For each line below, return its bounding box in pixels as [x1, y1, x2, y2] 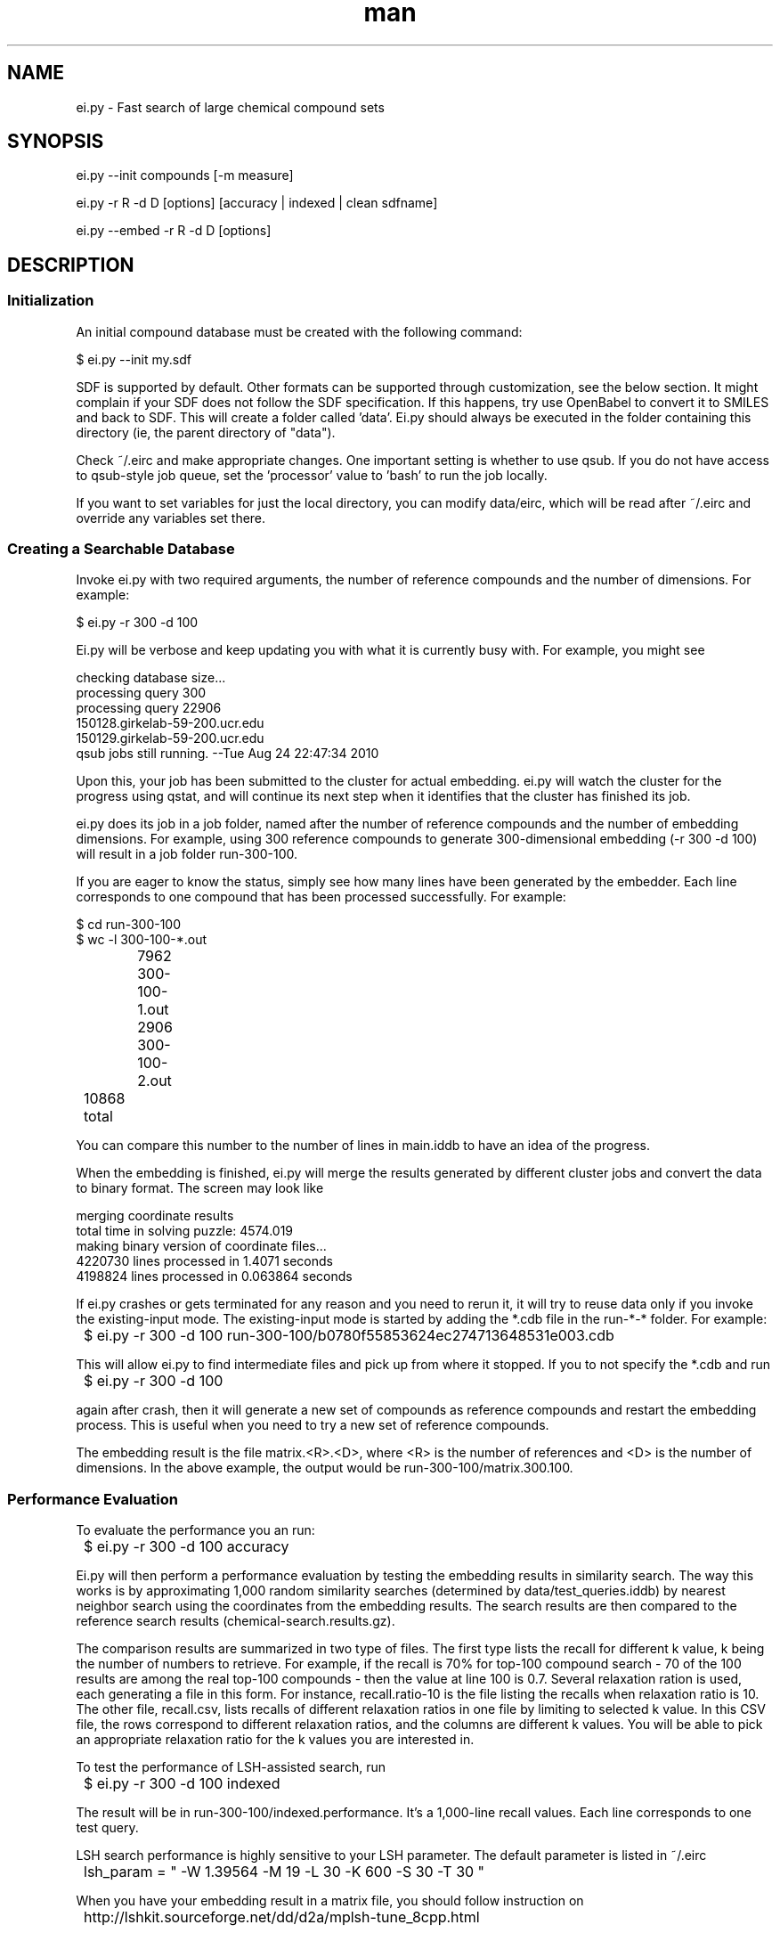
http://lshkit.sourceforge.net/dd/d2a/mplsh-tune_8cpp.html [84, 1908, 480, 1927]
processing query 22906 [76, 700, 222, 716]
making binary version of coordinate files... [76, 1238, 327, 1254]
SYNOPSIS [7, 130, 104, 153]
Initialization [7, 291, 94, 310]
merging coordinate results [76, 1208, 234, 1224]
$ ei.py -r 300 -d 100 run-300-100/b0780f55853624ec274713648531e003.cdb [84, 1326, 614, 1345]
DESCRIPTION [7, 253, 134, 276]
